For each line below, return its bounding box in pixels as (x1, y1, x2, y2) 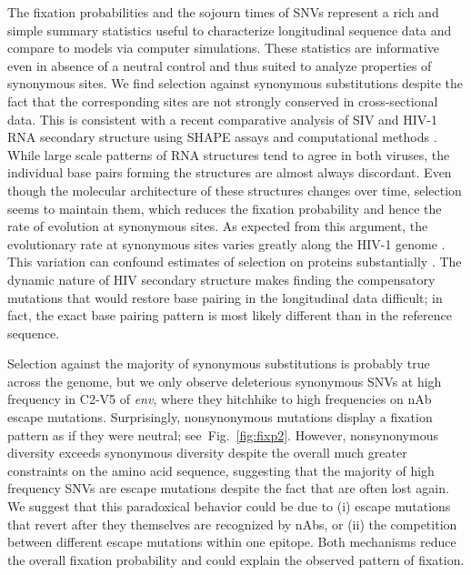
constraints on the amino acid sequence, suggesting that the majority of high (7, 460, 435, 479)
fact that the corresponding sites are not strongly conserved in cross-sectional (7, 91, 438, 110)
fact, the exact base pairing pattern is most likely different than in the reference (7, 306, 452, 325)
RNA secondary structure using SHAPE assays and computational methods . (7, 127, 437, 146)
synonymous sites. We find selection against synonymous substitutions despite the (7, 74, 464, 93)
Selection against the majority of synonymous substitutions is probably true (7, 354, 430, 373)
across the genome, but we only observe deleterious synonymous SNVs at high (7, 371, 442, 390)
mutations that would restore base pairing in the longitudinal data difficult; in (7, 287, 443, 307)
